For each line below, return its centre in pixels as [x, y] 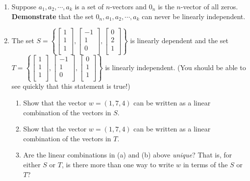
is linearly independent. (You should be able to [175, 67]
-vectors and [128, 6]
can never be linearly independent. [194, 16]
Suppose [24, 6]
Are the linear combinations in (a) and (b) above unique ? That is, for [127, 155]
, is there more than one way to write [118, 164]
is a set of [89, 6]
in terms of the [205, 164]
